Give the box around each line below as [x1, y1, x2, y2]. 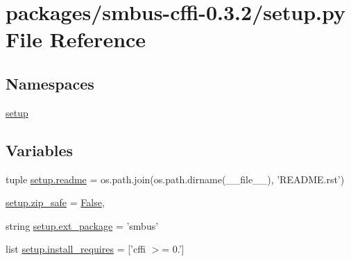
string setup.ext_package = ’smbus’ [6, 218, 159, 233]
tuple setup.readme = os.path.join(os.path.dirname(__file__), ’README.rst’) [6, 171, 345, 186]
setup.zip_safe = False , [6, 195, 105, 210]
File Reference [6, 25, 146, 53]
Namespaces [6, 72, 94, 94]
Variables [6, 139, 74, 160]
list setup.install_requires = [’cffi [6, 242, 146, 256]
